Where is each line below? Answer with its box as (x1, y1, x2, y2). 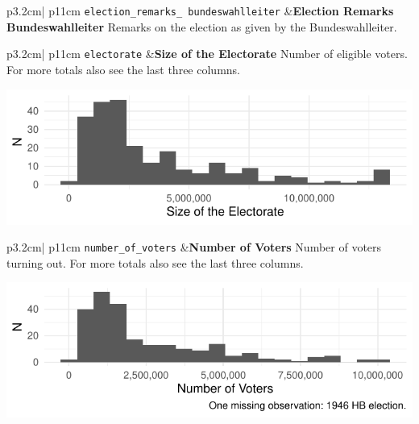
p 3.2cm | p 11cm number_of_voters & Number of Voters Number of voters (6, 239, 382, 256)
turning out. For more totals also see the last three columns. (6, 254, 304, 271)
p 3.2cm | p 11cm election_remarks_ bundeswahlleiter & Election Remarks (6, 2, 394, 19)
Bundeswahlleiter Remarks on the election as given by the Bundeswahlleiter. (6, 18, 397, 35)
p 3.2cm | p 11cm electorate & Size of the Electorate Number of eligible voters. (6, 45, 408, 62)
